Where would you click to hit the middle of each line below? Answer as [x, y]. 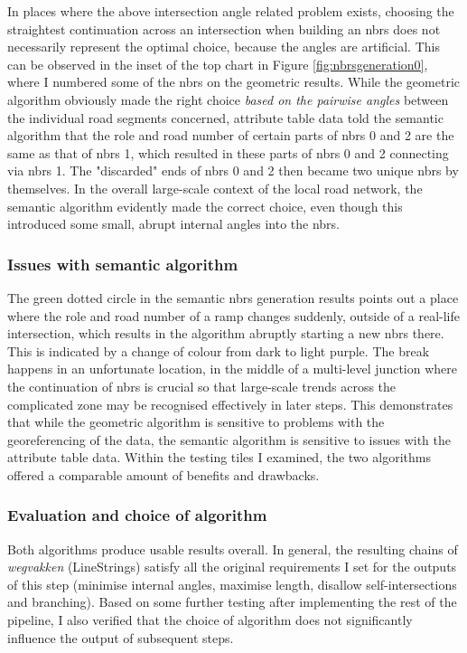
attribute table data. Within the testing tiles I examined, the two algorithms [219, 457]
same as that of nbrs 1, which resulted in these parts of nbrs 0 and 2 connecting [228, 152]
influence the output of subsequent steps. [121, 637]
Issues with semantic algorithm [123, 264]
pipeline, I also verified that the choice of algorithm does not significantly [210, 620]
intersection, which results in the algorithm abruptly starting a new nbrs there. [226, 333]
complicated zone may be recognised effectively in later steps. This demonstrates [230, 404]
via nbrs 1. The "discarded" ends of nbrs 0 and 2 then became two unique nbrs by [233, 170]
